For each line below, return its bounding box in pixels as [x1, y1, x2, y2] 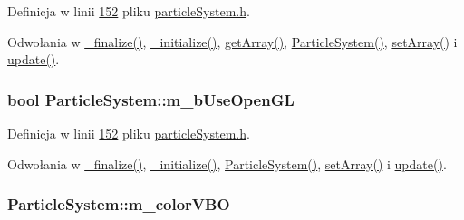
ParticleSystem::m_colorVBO [7, 193, 230, 215]
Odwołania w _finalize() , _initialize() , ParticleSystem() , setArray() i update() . [7, 154, 447, 173]
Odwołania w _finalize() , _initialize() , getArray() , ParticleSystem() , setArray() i [7, 32, 458, 51]
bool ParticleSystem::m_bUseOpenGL [7, 88, 295, 110]
